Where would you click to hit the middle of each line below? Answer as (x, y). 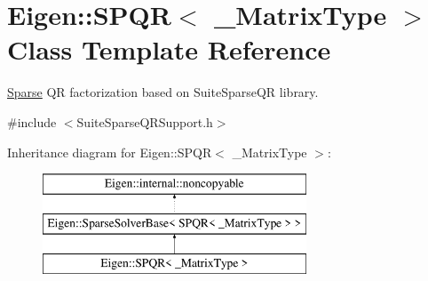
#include (32, 121)
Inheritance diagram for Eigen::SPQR (110, 152)
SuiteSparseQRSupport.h (145, 121)
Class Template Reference (169, 49)
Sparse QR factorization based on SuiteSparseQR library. (163, 92)
